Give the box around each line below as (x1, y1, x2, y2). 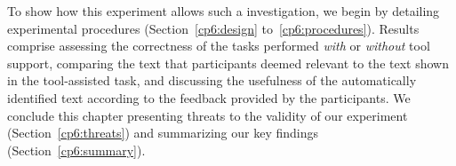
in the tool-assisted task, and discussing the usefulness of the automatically (7, 71, 417, 90)
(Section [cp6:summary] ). (7, 140, 146, 159)
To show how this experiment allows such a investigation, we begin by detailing (7, 2, 440, 20)
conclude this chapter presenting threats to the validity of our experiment (7, 106, 408, 124)
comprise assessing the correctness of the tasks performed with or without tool (7, 36, 430, 55)
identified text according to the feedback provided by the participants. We (7, 88, 411, 107)
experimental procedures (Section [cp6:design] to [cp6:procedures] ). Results (7, 19, 420, 37)
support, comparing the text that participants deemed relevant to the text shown (7, 53, 449, 72)
